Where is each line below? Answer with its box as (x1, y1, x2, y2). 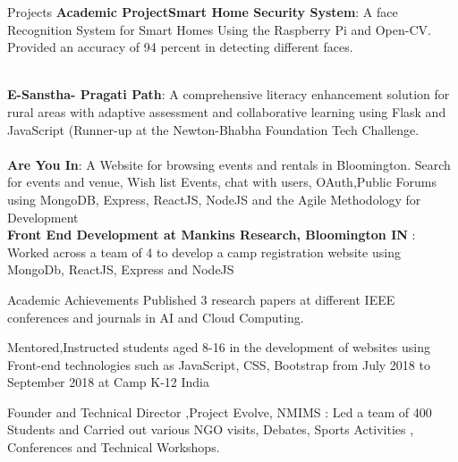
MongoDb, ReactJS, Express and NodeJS (7, 260, 234, 279)
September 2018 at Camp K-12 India (7, 373, 209, 391)
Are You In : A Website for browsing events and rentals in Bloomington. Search (7, 155, 451, 173)
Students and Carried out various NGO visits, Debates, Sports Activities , (7, 420, 414, 439)
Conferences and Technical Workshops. (7, 438, 220, 457)
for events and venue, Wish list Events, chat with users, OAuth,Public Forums (7, 172, 437, 191)
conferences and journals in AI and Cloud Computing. (7, 307, 304, 326)
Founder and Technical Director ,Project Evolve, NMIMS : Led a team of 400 (7, 402, 432, 421)
